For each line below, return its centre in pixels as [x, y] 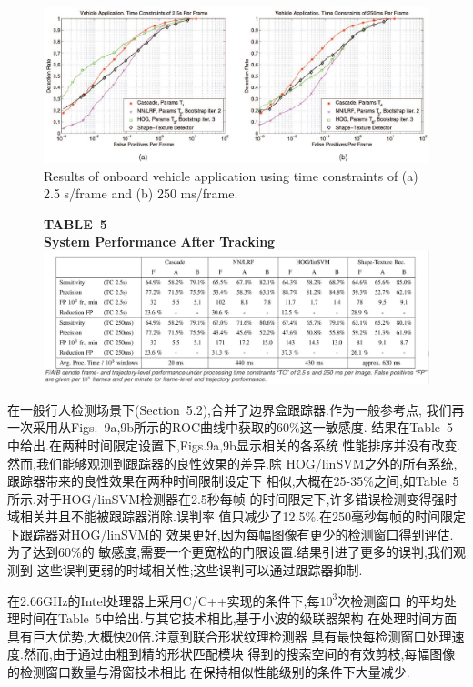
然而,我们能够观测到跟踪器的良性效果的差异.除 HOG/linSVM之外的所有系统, [232, 463]
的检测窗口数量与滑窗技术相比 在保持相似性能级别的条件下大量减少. [209, 672]
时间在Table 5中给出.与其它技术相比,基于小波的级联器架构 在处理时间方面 [238, 618]
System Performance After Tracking [160, 242]
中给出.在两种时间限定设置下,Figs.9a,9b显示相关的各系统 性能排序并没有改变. [234, 445]
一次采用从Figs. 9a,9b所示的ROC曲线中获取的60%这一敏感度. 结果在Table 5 [231, 427]
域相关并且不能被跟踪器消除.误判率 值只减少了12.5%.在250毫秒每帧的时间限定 [236, 516]
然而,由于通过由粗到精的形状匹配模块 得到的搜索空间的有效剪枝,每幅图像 [239, 654]
